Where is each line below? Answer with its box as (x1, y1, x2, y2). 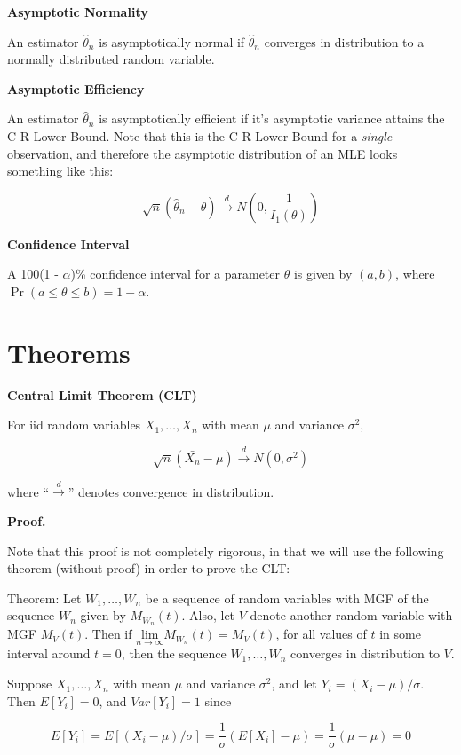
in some (379, 625, 421, 643)
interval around (7, 644, 91, 663)
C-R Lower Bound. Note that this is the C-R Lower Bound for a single (7, 126, 393, 145)
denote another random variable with (250, 606, 453, 625)
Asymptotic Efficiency (7, 79, 145, 98)
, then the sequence (121, 644, 227, 663)
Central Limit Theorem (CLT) (7, 385, 197, 404)
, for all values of (275, 625, 367, 643)
